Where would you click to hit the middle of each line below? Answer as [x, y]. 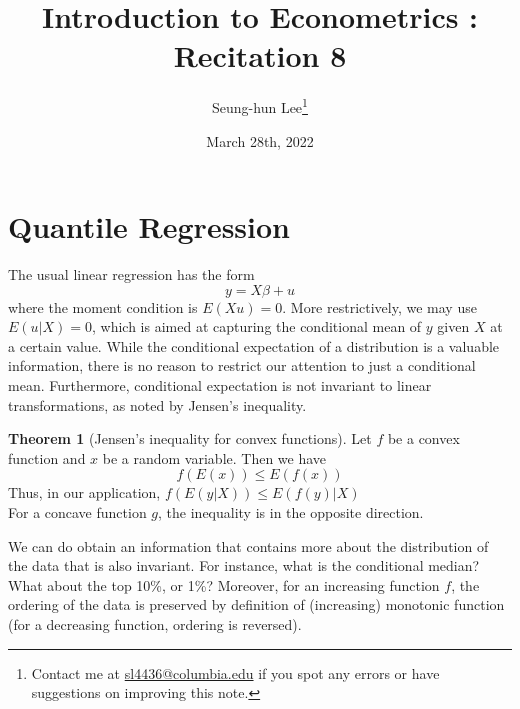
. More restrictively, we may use [379, 306]
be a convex [423, 438]
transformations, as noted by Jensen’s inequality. [157, 404]
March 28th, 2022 [260, 140]
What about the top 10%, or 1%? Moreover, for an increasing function [224, 584]
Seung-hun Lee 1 [260, 105]
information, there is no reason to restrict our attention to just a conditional [242, 365]
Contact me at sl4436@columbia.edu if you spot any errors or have [235, 672]
